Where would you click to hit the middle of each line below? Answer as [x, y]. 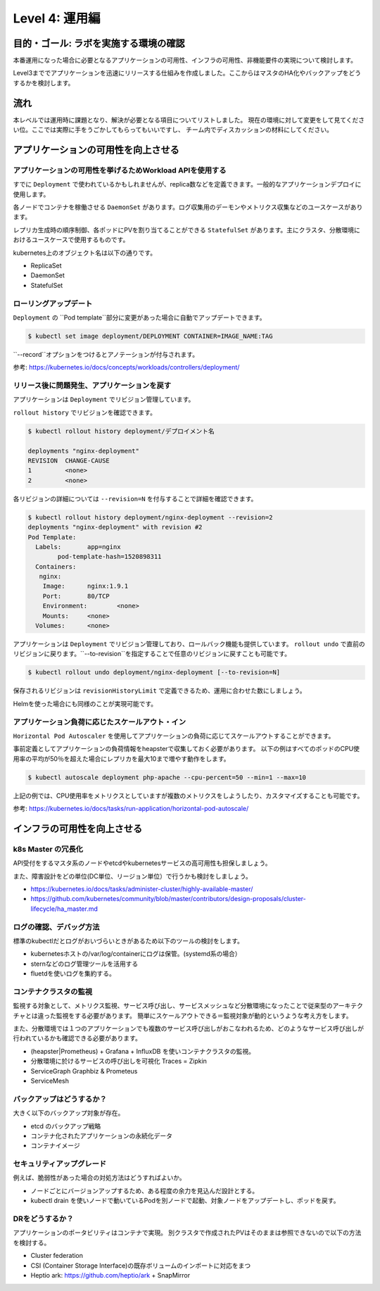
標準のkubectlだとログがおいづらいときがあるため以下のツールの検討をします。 [128, 940]
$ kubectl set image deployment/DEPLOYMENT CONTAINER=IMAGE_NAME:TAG [150, 336]
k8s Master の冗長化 [48, 849]
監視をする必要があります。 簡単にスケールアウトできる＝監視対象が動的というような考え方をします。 [204, 1015]
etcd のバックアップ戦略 [66, 1126]
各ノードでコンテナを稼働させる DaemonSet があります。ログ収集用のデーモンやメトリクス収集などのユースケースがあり [188, 207]
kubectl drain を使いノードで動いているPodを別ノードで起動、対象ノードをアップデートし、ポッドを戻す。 [185, 1201]
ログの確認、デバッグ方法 [56, 927]
